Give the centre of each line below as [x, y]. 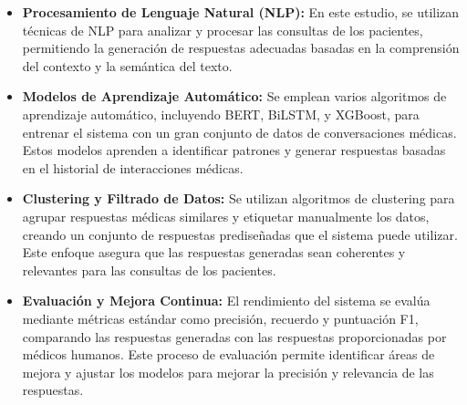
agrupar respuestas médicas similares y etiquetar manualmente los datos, [226, 216]
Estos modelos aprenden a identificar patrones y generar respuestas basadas [234, 150]
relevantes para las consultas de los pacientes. [149, 270]
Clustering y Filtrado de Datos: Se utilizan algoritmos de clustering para [239, 198]
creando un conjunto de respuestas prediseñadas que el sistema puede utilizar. [240, 234]
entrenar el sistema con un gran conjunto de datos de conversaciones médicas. [239, 132]
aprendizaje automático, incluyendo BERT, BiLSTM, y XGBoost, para [221, 114]
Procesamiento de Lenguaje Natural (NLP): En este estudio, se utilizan [241, 12]
